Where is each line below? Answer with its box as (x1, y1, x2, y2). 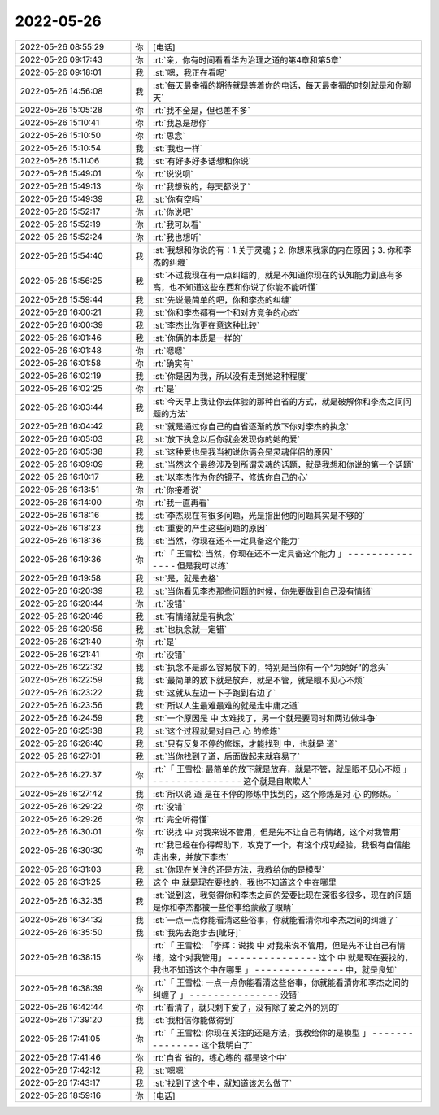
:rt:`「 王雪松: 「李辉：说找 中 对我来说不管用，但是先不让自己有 (153, 939, 398, 951)
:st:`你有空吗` (153, 194, 203, 205)
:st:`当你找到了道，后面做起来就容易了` (153, 751, 301, 762)
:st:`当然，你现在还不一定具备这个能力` (153, 535, 301, 547)
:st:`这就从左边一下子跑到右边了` (153, 687, 276, 699)
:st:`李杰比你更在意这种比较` (153, 320, 260, 331)
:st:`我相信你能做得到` (153, 1014, 236, 1026)
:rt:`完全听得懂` (153, 813, 211, 825)
